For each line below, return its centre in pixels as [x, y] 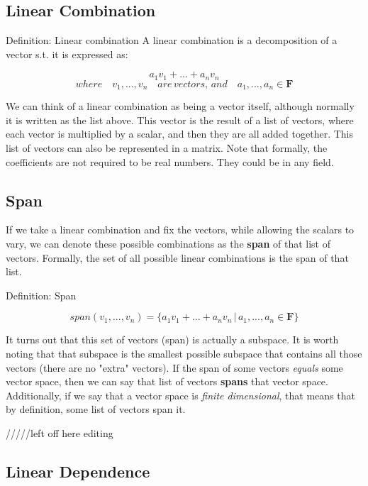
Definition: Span [41, 295]
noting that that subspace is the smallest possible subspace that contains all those [184, 354]
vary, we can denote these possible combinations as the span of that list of [168, 244]
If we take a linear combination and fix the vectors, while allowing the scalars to [180, 230]
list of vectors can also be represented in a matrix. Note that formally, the [167, 148]
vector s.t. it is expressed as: [67, 54]
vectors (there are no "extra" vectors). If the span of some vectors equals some [174, 367]
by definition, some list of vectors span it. [96, 409]
